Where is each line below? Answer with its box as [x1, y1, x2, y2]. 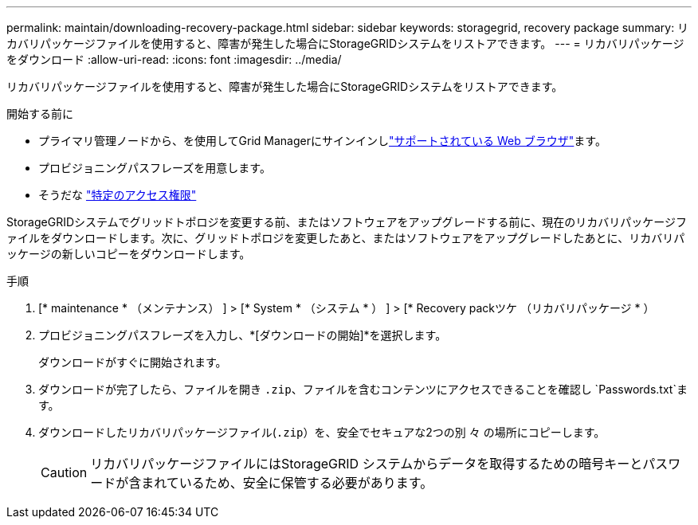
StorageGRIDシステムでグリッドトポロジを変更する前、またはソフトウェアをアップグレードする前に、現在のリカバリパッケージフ [6, 215, 687, 229]
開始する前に [6, 107, 73, 120]
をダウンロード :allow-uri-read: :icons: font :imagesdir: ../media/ [6, 53, 342, 66]
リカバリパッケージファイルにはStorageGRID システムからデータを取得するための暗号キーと [90, 456, 643, 472]
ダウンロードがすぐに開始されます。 [38, 355, 227, 369]
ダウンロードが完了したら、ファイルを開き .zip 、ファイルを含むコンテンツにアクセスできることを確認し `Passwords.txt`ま [38, 382, 688, 396]
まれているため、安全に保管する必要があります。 [141, 475, 433, 491]
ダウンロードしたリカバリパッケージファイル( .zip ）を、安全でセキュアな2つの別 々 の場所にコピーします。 [38, 425, 606, 439]
